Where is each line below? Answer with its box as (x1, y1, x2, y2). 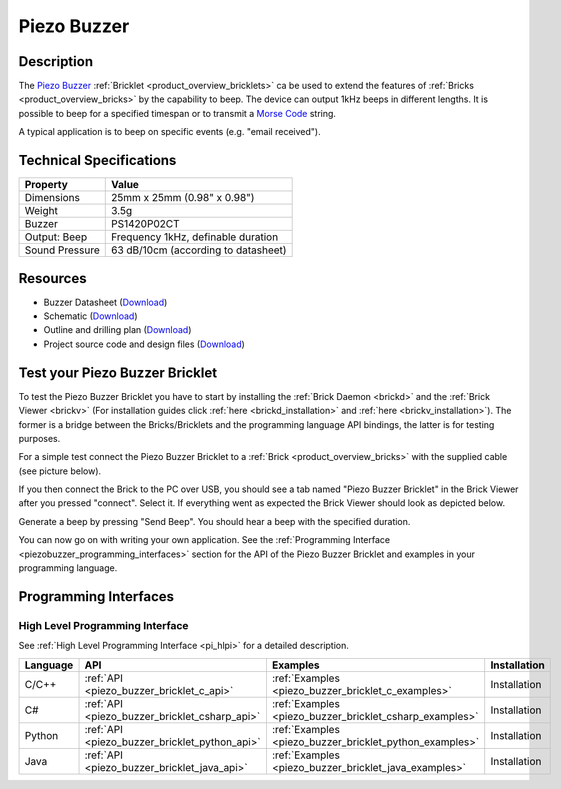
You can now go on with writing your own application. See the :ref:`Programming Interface (18, 534, 390, 546)
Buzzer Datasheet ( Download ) (43, 296, 168, 308)
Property (24, 178, 69, 192)
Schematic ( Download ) (43, 310, 139, 322)
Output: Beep (24, 230, 88, 244)
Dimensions (24, 191, 80, 205)
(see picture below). (18, 465, 102, 477)
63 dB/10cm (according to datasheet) (111, 243, 287, 257)
